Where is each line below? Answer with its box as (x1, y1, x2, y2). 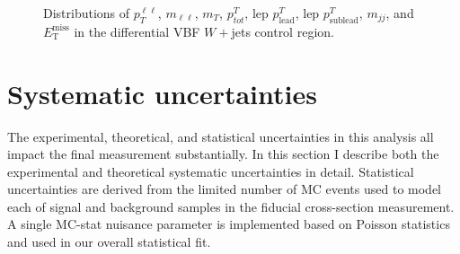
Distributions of (43, 4, 130, 22)
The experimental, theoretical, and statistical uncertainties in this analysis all (7, 127, 434, 145)
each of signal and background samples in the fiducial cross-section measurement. (7, 197, 455, 215)
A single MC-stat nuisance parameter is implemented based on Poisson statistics (7, 215, 450, 233)
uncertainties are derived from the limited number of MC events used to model (7, 180, 442, 198)
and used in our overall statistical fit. (7, 232, 211, 251)
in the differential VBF (74, 22, 200, 40)
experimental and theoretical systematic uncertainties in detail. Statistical (7, 162, 414, 180)
